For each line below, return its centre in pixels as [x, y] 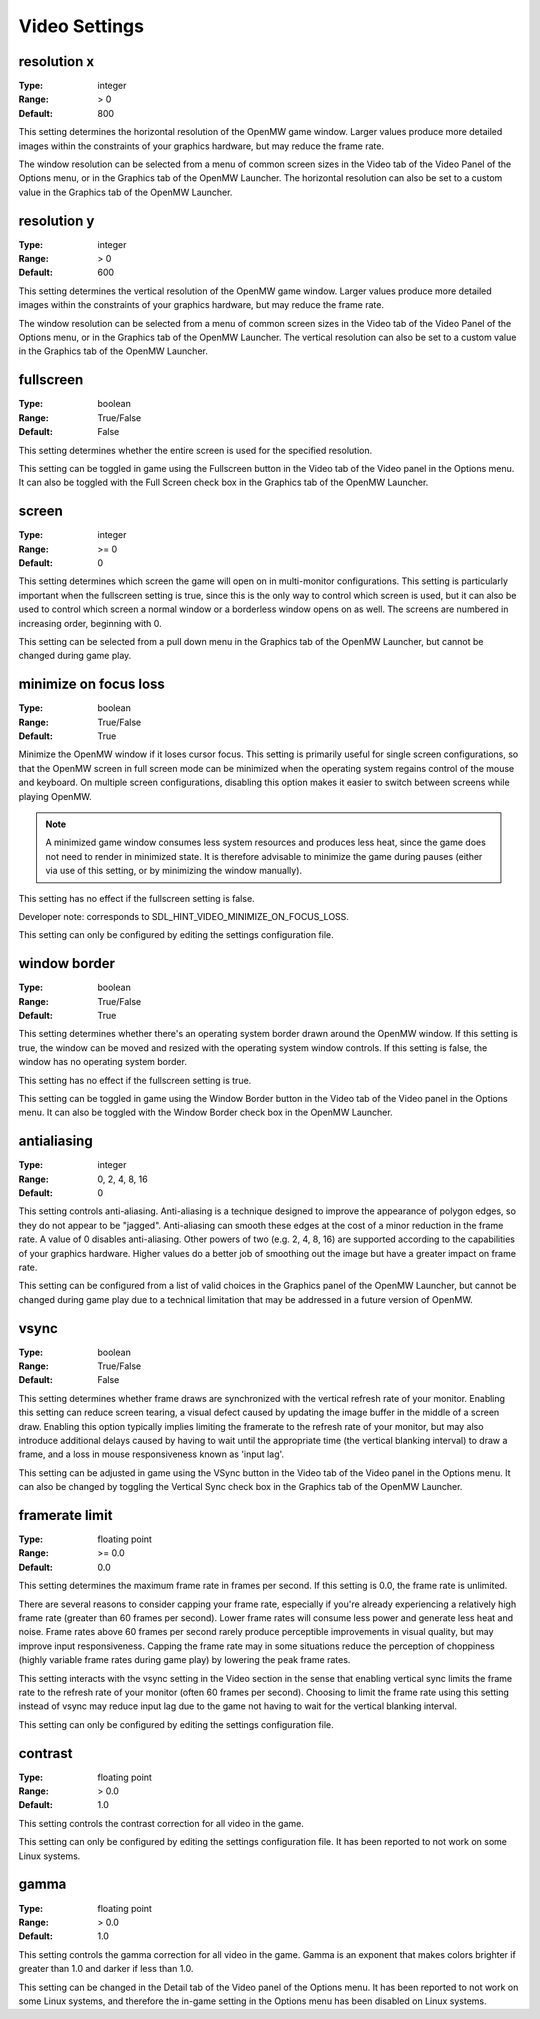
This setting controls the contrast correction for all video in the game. [161, 1823]
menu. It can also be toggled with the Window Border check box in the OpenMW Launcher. [206, 1112]
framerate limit [65, 1515]
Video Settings [81, 26]
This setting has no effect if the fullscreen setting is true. [135, 1080]
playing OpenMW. [55, 796]
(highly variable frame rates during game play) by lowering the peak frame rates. [184, 1660]
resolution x [56, 61]
